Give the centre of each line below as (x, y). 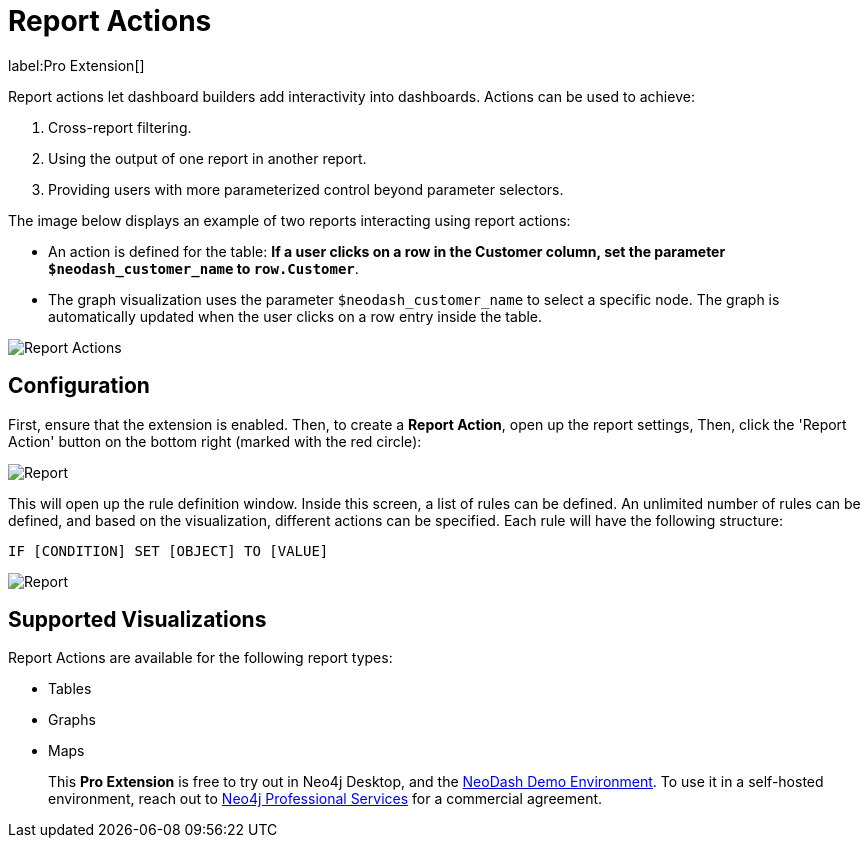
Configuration (79, 386)
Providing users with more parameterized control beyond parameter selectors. (306, 189)
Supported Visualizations (137, 620)
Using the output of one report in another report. (207, 158)
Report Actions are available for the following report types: (200, 658)
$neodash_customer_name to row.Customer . (203, 268)
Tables (70, 689)
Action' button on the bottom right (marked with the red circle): (215, 441)
